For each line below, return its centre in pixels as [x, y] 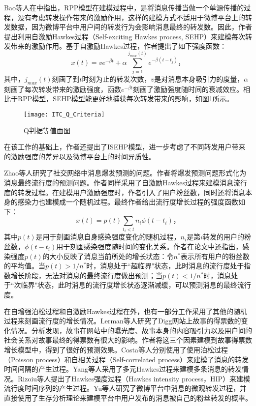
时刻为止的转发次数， [116, 79]
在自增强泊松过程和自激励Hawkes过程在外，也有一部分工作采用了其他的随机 [126, 311]
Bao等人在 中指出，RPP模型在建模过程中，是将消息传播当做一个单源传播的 [124, 7]
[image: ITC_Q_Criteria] [64, 115]
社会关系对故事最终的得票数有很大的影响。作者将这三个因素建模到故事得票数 [128, 340]
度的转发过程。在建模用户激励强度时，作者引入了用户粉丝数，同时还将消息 [125, 192]
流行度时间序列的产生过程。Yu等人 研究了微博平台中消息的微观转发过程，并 [126, 388]
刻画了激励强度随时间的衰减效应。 [188, 89]
